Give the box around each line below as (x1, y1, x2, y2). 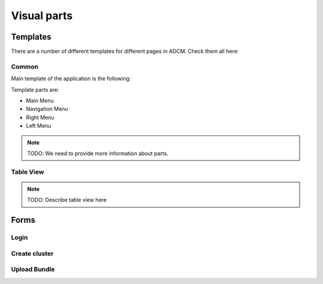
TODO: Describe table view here (27, 197, 107, 204)
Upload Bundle (11, 265, 55, 274)
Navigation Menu (26, 105, 68, 113)
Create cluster (11, 249, 54, 258)
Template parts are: (11, 86, 59, 93)
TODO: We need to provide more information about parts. (27, 150, 169, 157)
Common (11, 62, 39, 71)
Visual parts (11, 9, 73, 22)
